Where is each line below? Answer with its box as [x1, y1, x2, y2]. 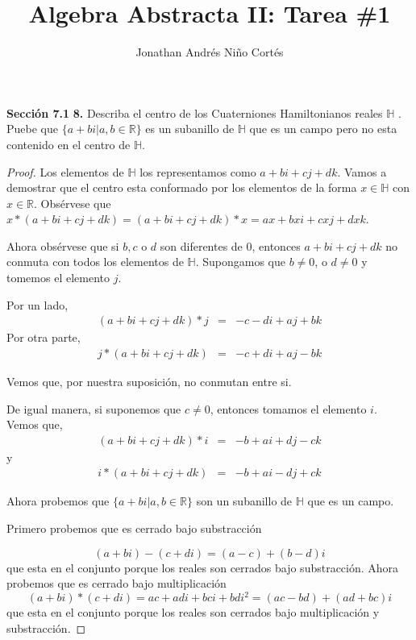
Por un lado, [6, 296, 69, 313]
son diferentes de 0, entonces [160, 237, 301, 254]
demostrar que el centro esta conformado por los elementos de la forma [6, 179, 357, 196]
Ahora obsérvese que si [6, 237, 119, 254]
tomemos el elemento [6, 269, 110, 286]
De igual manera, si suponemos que [6, 400, 181, 417]
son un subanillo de [196, 492, 293, 509]
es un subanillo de [145, 120, 235, 137]
